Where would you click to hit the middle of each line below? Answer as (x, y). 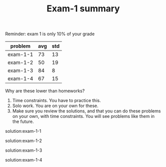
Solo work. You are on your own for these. (55, 106)
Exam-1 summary (83, 9)
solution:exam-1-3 (24, 150)
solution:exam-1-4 (24, 160)
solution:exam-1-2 (24, 141)
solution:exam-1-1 (23, 131)
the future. (23, 121)
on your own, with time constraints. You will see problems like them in (83, 116)
